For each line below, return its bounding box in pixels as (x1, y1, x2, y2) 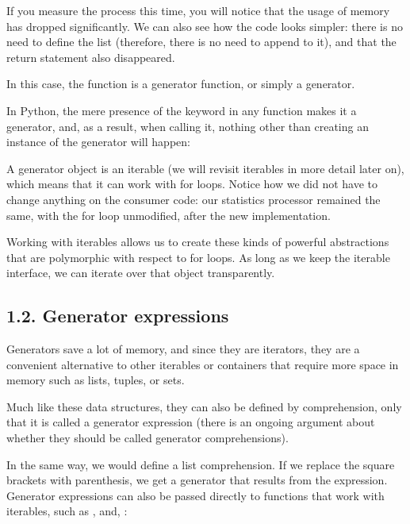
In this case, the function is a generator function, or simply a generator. (6, 75, 355, 92)
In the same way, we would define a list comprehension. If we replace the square (6, 456, 395, 472)
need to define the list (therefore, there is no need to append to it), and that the (6, 33, 397, 50)
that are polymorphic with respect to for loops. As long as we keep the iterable (6, 249, 390, 265)
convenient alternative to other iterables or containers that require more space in (6, 356, 399, 372)
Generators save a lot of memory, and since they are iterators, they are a (6, 341, 360, 357)
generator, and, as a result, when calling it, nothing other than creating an (6, 118, 369, 134)
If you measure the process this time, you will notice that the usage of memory (6, 2, 390, 18)
